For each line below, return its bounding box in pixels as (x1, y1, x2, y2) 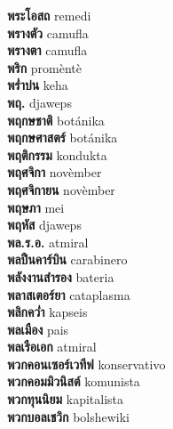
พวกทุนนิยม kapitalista (7, 390, 124, 409)
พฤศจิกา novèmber (7, 163, 102, 182)
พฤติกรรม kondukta (7, 145, 107, 164)
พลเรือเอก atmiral (7, 337, 97, 356)
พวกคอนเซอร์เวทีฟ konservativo (7, 354, 166, 373)
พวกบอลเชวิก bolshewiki (7, 407, 130, 425)
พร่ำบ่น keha (7, 76, 68, 94)
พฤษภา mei (7, 198, 65, 216)
